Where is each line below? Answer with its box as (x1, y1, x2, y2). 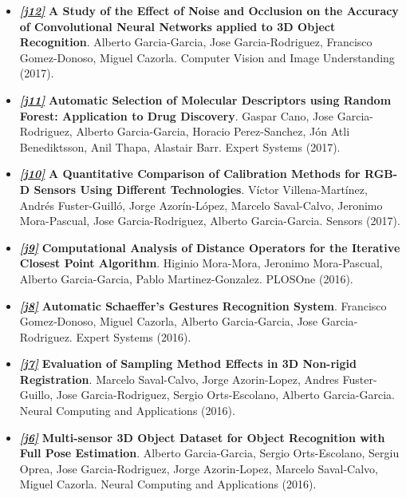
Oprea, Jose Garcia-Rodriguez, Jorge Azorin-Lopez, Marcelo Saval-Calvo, (19, 460, 378, 476)
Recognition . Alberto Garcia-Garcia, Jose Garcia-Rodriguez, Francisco (19, 34, 372, 50)
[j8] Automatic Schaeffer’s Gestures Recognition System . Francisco (19, 297, 387, 314)
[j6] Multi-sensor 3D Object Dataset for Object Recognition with (19, 429, 385, 445)
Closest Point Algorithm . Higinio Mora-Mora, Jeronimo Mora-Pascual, (19, 255, 383, 271)
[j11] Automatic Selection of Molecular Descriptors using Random (19, 91, 392, 108)
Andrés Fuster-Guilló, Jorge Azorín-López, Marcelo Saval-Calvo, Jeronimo (19, 196, 383, 213)
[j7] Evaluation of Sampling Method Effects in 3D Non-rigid (19, 355, 357, 372)
